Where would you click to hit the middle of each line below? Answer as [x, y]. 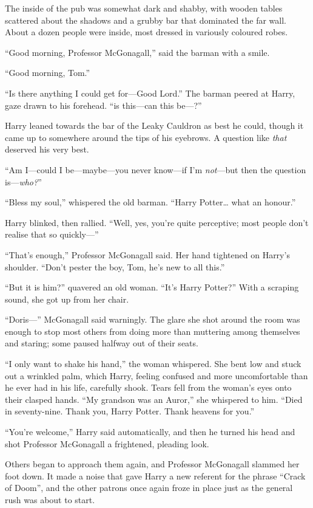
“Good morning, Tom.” [48, 73]
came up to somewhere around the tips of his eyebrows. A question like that [146, 137]
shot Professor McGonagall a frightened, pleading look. [107, 443]
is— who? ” [23, 181]
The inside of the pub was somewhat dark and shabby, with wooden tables [144, 8]
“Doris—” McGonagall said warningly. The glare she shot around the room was [153, 319]
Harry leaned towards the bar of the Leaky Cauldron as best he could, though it [154, 125]
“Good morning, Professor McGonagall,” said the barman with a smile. [137, 52]
